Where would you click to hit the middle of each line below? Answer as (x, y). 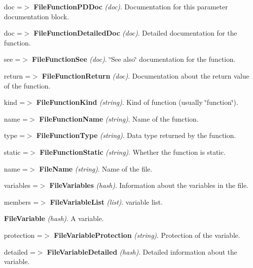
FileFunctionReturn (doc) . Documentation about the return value (146, 75)
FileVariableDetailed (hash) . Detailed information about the (142, 251)
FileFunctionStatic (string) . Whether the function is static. (133, 152)
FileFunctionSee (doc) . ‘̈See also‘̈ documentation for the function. (134, 59)
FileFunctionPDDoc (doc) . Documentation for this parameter (131, 6)
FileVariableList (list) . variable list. (106, 201)
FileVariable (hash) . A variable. (54, 218)
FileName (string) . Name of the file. (96, 168)
